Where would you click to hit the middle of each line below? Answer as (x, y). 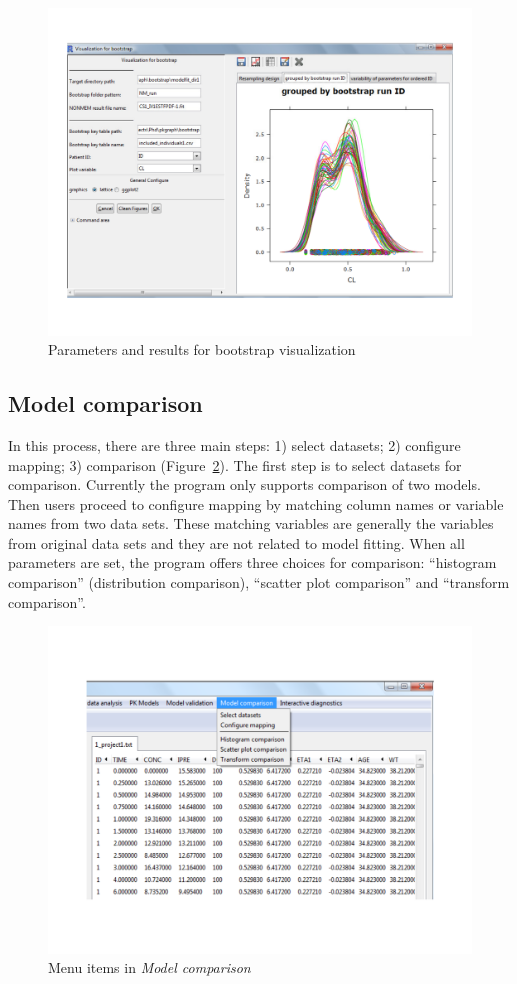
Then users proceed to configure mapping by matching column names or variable (256, 503)
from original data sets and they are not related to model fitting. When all (236, 542)
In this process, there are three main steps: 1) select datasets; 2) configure (234, 444)
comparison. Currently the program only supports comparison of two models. (244, 484)
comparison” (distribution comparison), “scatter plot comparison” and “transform (259, 582)
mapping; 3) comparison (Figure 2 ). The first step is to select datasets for (235, 464)
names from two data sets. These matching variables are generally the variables (251, 523)
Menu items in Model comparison (149, 967)
